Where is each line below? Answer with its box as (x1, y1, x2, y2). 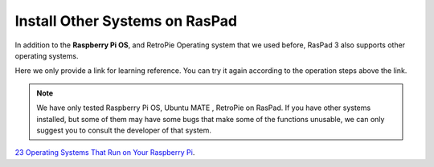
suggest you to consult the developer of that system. (36, 125, 212, 135)
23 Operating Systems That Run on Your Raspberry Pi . (14, 148, 195, 157)
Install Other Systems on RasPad (14, 12, 237, 30)
